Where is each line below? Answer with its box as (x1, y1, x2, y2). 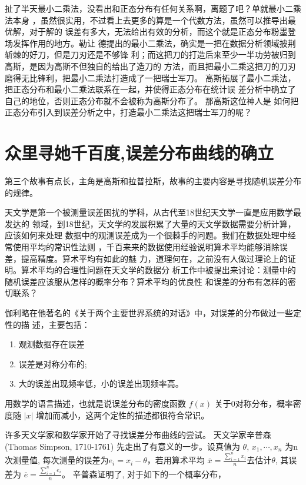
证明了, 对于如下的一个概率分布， (97, 467, 227, 480)
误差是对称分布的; (18, 357, 87, 370)
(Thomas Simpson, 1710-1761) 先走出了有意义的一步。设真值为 (5, 440, 240, 452)
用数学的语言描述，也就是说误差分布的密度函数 (5, 397, 186, 409)
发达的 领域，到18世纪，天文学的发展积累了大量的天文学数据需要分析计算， (5, 217, 296, 230)
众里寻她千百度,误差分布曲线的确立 (5, 141, 274, 165)
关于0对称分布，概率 (214, 397, 293, 409)
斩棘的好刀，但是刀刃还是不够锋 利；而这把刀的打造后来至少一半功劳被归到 (5, 48, 296, 61)
